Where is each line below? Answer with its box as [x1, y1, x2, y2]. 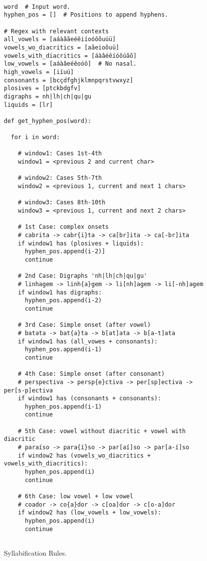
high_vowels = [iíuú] [4, 68, 74, 75]
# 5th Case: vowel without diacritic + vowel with [18, 427, 186, 435]
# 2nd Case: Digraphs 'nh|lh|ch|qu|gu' [18, 272, 147, 280]
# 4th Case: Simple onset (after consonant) [18, 370, 165, 378]
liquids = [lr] [4, 101, 53, 108]
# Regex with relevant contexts [4, 27, 109, 35]
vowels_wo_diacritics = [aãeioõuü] [4, 44, 120, 51]
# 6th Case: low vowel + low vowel [18, 493, 133, 500]
